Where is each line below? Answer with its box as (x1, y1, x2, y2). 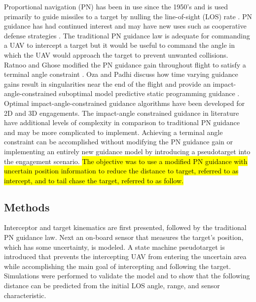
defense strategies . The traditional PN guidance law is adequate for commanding (4, 30, 250, 40)
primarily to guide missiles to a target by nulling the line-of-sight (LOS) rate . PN (4, 11, 252, 21)
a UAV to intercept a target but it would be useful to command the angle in (4, 40, 235, 50)
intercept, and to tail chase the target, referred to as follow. (4, 175, 183, 185)
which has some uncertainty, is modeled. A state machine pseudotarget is (4, 241, 225, 252)
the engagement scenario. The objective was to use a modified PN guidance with (4, 156, 248, 166)
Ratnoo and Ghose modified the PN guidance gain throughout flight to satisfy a (4, 59, 246, 69)
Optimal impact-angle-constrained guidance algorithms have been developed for (4, 98, 245, 108)
